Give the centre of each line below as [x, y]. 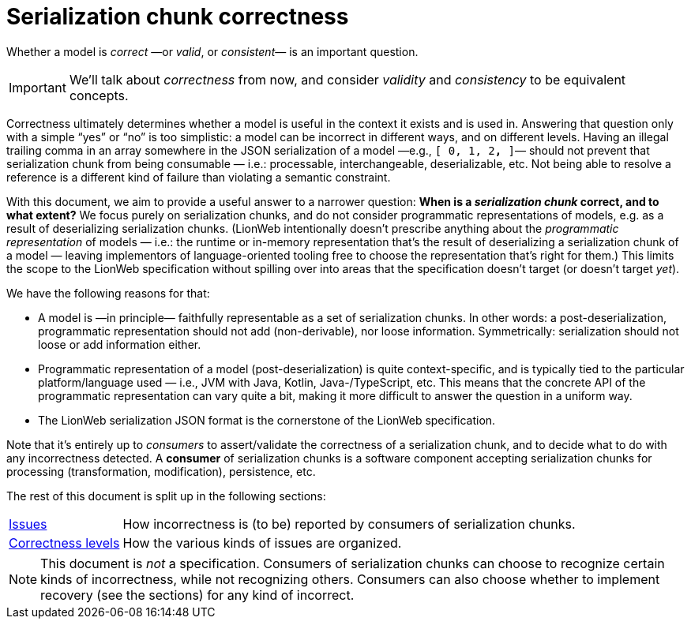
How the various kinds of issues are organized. [262, 543]
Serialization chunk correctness [178, 17]
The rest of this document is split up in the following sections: [166, 496]
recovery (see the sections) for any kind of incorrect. [197, 595]
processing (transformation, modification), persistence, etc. [161, 471]
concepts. [99, 95]
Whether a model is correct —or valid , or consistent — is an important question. [212, 51]
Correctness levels [64, 543]
